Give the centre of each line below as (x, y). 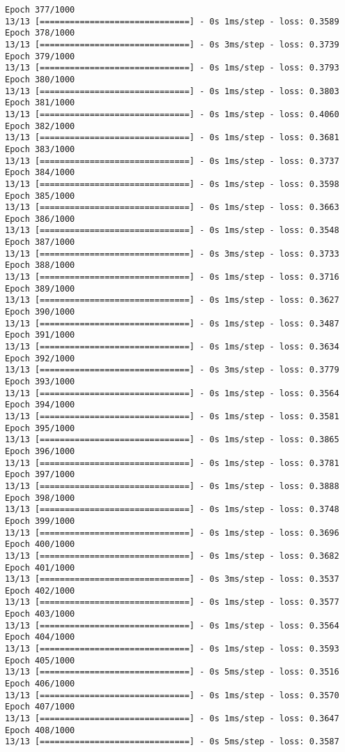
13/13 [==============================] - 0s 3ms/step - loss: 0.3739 (172, 44)
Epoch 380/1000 (40, 79)
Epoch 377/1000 (40, 10)
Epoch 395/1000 (40, 428)
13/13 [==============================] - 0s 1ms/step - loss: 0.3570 (172, 695)
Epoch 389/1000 (40, 288)
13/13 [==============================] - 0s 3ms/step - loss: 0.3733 (172, 254)
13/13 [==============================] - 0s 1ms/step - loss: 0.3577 (172, 602)
